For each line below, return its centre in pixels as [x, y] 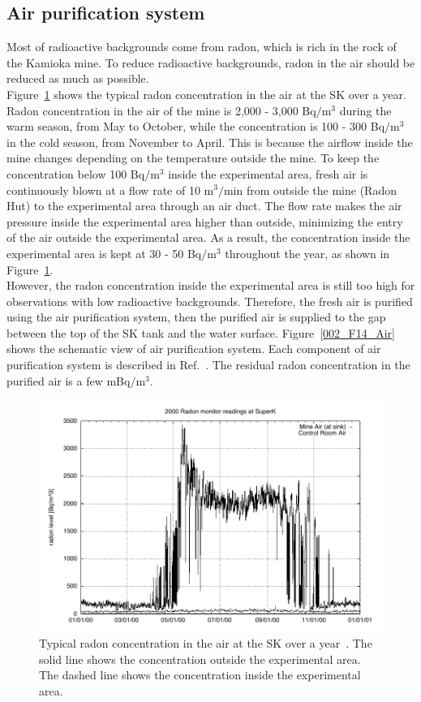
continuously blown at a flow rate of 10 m [110, 189]
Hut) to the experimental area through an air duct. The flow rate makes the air [204, 206]
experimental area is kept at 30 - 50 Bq [104, 253]
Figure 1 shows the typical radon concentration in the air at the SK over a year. [206, 94]
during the [365, 110]
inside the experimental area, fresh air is [268, 173]
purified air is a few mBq [69, 380]
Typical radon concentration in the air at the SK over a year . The [206, 643]
